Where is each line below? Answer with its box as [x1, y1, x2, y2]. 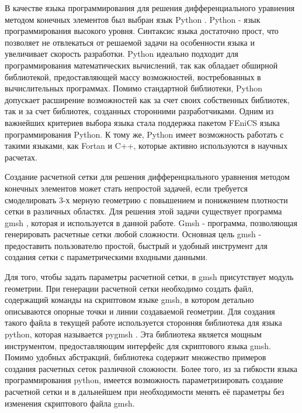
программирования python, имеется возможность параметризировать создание [5, 374, 283, 386]
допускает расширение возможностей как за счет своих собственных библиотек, [5, 93, 290, 105]
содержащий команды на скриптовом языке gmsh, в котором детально [5, 293, 254, 306]
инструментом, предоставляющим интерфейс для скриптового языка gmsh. [5, 339, 271, 351]
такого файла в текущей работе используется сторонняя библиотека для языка [5, 316, 282, 329]
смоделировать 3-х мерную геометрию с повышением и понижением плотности [5, 193, 288, 206]
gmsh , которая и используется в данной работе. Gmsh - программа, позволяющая [5, 216, 297, 228]
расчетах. [5, 151, 37, 163]
